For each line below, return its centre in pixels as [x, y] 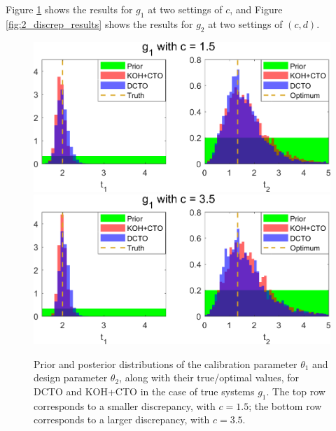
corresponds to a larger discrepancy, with [122, 419]
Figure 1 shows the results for [69, 9]
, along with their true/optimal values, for [209, 377]
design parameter [71, 377]
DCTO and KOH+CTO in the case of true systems [144, 391]
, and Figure [256, 9]
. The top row [296, 391]
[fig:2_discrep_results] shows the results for [99, 23]
